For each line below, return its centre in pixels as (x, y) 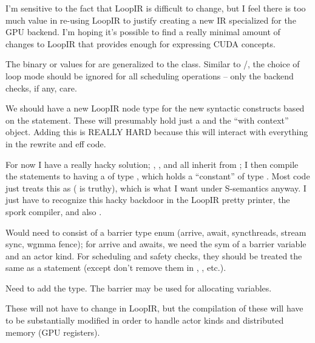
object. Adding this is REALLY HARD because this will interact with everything (157, 132)
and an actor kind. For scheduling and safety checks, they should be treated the (154, 255)
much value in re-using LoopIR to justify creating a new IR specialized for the (151, 20)
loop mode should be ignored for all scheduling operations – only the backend (150, 75)
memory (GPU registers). (53, 332)
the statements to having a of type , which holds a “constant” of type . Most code (158, 176)
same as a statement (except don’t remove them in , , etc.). (116, 268)
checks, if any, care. (41, 88)
